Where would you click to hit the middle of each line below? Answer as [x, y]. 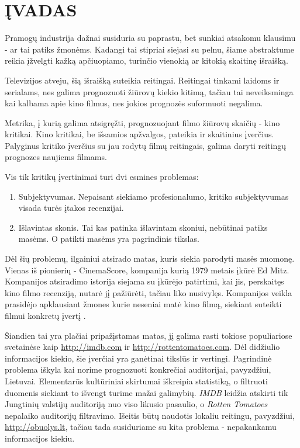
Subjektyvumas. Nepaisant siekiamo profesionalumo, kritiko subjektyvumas [154, 196]
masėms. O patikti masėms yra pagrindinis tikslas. [109, 239]
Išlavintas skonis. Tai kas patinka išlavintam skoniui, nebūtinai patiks [143, 227]
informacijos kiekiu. [40, 438]
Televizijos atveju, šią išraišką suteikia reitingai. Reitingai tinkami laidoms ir [142, 80]
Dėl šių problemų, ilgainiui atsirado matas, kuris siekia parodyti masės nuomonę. [150, 258]
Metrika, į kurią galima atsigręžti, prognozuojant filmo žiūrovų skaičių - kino [142, 122]
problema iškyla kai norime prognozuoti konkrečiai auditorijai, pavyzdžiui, [138, 369]
